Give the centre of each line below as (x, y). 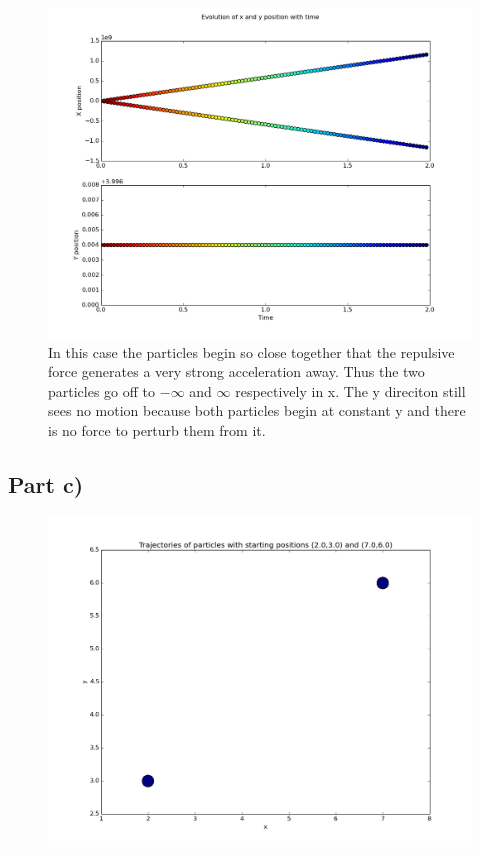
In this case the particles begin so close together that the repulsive (251, 351)
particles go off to (102, 390)
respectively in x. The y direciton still (350, 390)
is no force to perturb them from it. (157, 429)
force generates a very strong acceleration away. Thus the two (236, 371)
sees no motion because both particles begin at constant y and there (257, 410)
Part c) (46, 483)
